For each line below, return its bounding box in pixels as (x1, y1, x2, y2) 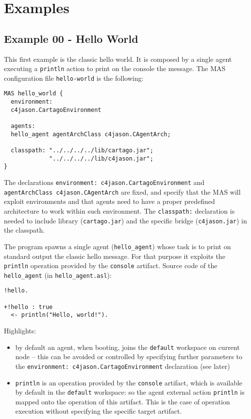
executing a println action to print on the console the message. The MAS (4, 63, 226, 73)
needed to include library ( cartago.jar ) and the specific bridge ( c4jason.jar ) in (4, 215, 247, 225)
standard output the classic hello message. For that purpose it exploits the (4, 251, 225, 261)
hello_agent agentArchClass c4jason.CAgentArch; (11, 130, 171, 138)
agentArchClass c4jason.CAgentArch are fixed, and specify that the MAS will (4, 186, 241, 197)
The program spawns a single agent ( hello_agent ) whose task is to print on (4, 241, 231, 251)
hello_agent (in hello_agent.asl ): (4, 270, 112, 280)
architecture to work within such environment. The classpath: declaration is (4, 205, 235, 216)
